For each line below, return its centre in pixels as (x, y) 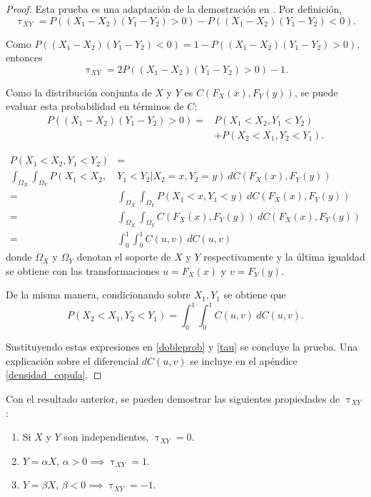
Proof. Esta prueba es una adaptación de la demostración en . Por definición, (174, 9)
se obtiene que (255, 295)
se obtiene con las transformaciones (83, 270)
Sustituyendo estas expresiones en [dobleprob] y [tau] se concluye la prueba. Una (182, 347)
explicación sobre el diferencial (72, 360)
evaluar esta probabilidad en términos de (95, 106)
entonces (24, 57)
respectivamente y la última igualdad (284, 257)
